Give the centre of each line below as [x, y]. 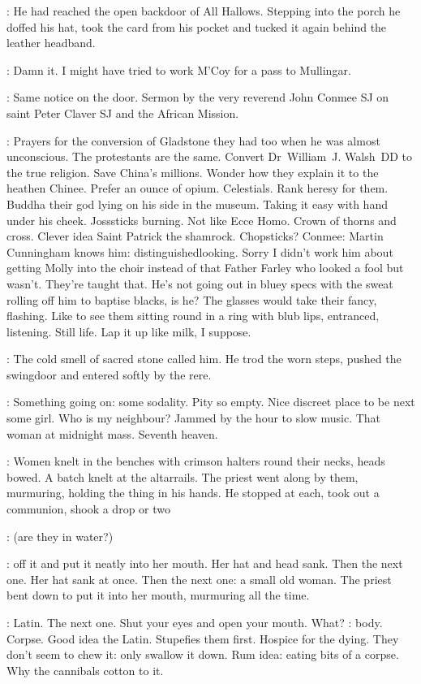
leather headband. [51, 43]
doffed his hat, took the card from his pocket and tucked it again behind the [197, 26]
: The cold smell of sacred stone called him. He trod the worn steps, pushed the [204, 359]
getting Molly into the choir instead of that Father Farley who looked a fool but [205, 268]
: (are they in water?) [60, 536]
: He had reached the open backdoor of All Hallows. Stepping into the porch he [204, 11]
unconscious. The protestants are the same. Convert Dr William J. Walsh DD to [209, 156]
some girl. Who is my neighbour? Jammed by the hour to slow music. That [194, 418]
